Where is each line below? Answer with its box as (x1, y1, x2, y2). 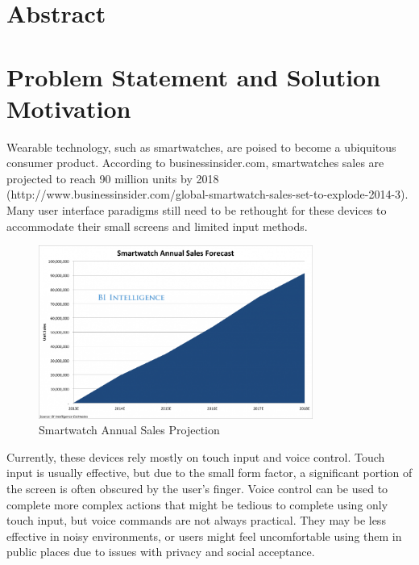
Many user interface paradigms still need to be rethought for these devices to (6, 202, 387, 219)
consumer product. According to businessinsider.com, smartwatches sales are (6, 154, 384, 171)
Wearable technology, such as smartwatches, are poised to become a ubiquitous (6, 138, 396, 155)
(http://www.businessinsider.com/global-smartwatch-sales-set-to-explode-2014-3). (6, 186, 409, 203)
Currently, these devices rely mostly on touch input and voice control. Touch (6, 448, 385, 465)
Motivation (6, 91, 131, 124)
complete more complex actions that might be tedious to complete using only (6, 496, 388, 513)
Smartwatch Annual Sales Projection (39, 421, 220, 438)
